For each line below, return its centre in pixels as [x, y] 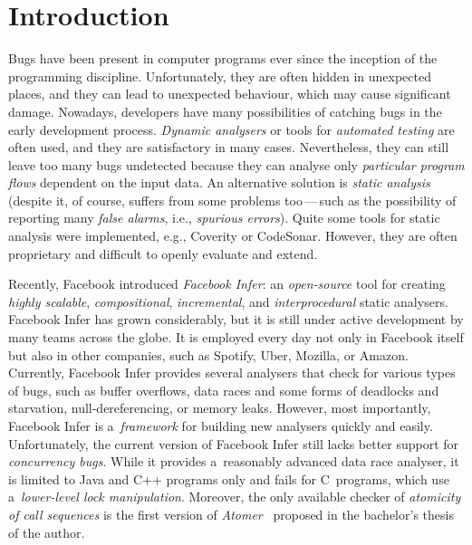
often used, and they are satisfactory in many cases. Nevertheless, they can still [229, 147]
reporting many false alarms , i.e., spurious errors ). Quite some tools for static [224, 218]
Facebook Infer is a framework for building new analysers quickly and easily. [221, 425]
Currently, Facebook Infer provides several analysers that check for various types [232, 373]
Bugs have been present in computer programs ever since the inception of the [223, 58]
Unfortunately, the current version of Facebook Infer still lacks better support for [234, 443]
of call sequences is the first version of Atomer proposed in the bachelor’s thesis [231, 514]
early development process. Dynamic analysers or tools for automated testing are [231, 129]
